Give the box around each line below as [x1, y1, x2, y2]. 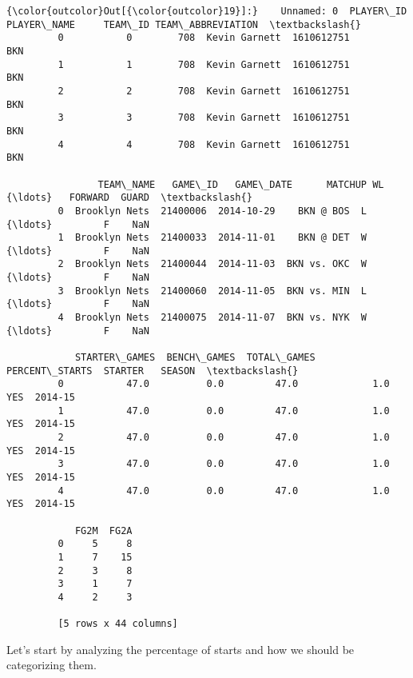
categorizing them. [6, 656, 97, 673]
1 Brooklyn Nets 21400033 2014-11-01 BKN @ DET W [58, 232, 367, 244]
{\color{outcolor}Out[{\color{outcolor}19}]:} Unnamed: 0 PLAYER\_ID [6, 6, 407, 17]
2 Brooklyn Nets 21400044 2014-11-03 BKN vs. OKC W [58, 258, 367, 270]
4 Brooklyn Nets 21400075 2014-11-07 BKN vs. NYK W [58, 312, 367, 324]
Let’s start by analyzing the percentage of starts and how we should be [6, 640, 355, 657]
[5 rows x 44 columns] [58, 618, 178, 630]
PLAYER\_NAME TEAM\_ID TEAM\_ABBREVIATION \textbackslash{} [6, 18, 361, 30]
